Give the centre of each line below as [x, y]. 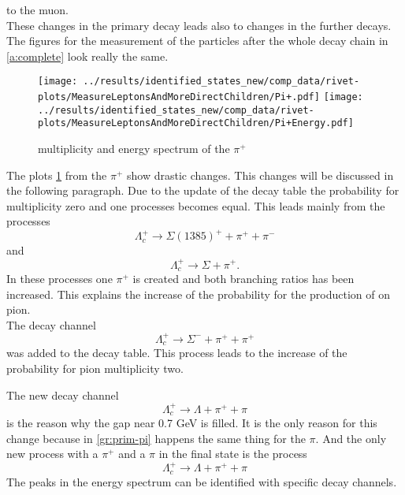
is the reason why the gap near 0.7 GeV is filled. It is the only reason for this [192, 423]
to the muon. [37, 9]
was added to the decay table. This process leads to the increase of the [177, 353]
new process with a [52, 454]
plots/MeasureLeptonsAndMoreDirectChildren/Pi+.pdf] [179, 97]
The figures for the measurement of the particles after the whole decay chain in [197, 41]
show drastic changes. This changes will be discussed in [260, 175]
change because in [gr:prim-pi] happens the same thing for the [156, 438]
